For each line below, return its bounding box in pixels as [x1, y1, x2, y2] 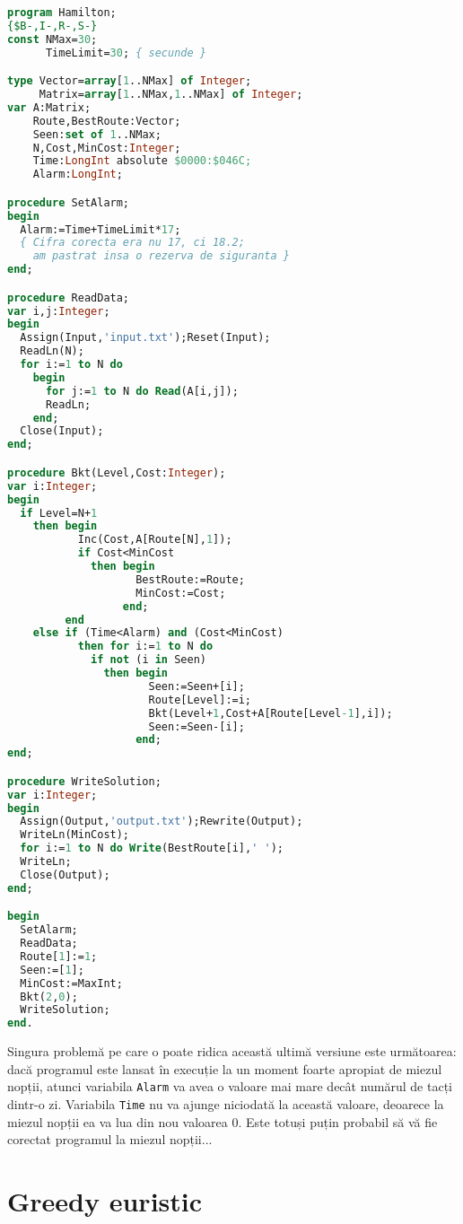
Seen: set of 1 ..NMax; [32, 127, 162, 141]
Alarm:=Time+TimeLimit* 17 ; [20, 223, 181, 236]
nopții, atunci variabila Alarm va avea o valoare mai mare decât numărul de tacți [7, 1077, 452, 1096]
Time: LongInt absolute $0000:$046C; [32, 154, 252, 168]
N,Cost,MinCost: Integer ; [32, 141, 181, 154]
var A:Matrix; [7, 101, 92, 114]
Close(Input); [20, 424, 104, 438]
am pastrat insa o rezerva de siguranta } [32, 249, 290, 263]
